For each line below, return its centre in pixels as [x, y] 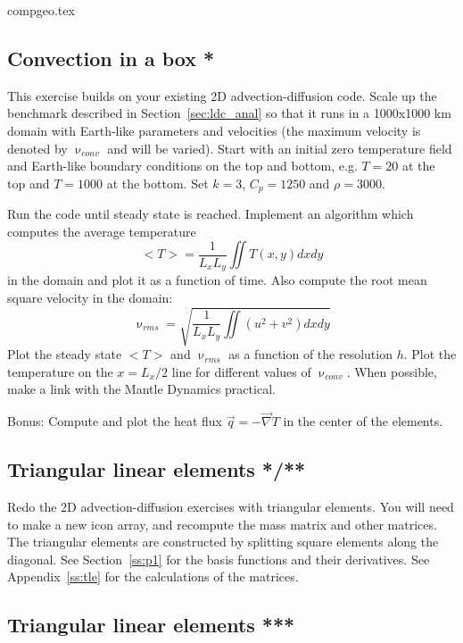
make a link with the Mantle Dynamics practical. [141, 389]
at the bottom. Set [157, 183]
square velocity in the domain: [90, 298]
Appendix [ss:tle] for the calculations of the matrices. [153, 576]
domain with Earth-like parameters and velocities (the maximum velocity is [214, 130]
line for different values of [241, 371]
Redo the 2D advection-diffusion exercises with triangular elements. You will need [231, 506]
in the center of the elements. [363, 421]
